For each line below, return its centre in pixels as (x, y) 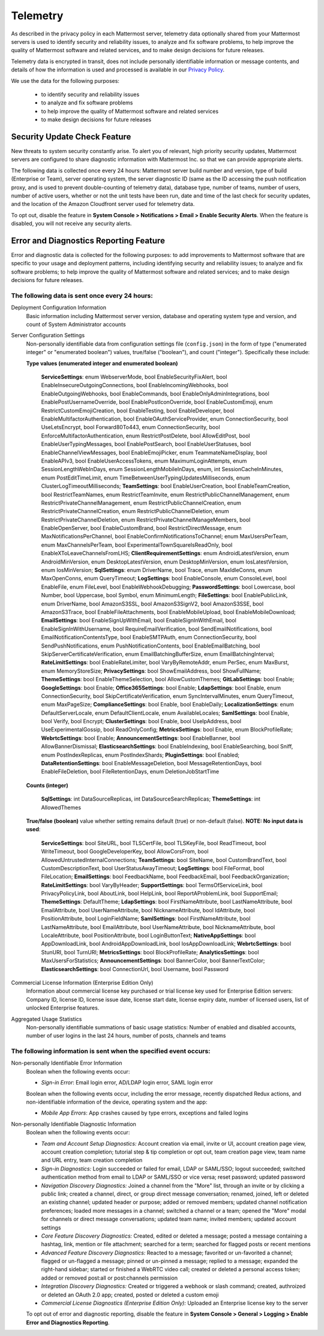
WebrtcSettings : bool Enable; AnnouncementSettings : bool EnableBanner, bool (141, 738)
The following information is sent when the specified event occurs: (111, 1052)
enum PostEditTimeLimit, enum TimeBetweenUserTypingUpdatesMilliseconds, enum (145, 478)
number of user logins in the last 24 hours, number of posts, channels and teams (126, 1036)
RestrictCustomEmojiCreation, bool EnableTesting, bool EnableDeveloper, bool (138, 411)
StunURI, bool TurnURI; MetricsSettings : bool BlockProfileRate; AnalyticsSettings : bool (150, 952)
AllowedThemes (61, 807)
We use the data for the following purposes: (65, 80)
